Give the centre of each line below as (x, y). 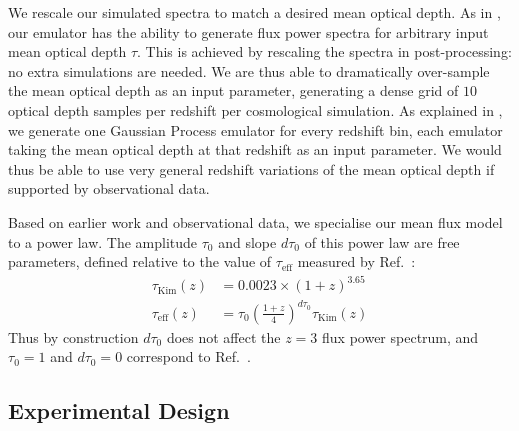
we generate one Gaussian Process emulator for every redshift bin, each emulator (255, 129)
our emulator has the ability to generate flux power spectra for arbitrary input (248, 31)
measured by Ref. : (356, 261)
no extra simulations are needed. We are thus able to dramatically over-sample (249, 70)
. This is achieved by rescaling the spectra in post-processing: (324, 51)
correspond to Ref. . (188, 356)
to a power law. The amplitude (103, 241)
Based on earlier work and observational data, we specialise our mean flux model (255, 221)
